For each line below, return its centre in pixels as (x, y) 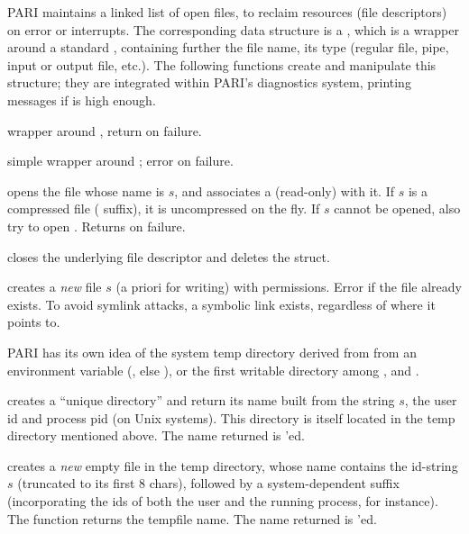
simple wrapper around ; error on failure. (120, 161)
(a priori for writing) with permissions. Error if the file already (289, 287)
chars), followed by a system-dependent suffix (274, 483)
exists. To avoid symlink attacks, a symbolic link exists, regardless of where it (221, 304)
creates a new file (55, 287)
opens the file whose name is (86, 190)
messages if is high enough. (82, 100)
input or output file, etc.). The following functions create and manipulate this (222, 64)
